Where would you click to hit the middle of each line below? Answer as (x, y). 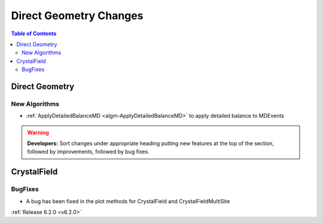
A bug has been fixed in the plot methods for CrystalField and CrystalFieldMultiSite (128, 201)
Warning (38, 132)
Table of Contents (34, 33)
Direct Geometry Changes (77, 16)
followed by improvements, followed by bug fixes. (88, 152)
